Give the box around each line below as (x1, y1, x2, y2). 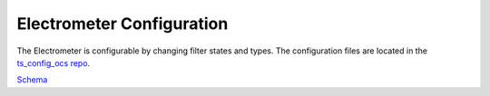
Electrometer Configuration (16, 14, 229, 34)
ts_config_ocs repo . (16, 57, 91, 68)
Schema (16, 74, 48, 85)
